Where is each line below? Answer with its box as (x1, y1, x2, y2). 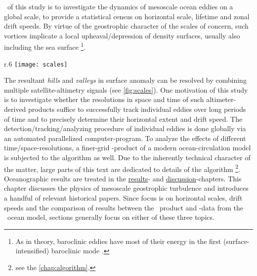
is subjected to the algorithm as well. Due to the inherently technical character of (4, 152, 251, 163)
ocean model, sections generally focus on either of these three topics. (7, 212, 214, 222)
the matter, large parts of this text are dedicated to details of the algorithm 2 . (4, 162, 240, 174)
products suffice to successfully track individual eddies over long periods (28, 104, 246, 114)
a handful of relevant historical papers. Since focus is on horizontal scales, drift (4, 193, 243, 203)
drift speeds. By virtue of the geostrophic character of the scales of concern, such (4, 21, 249, 31)
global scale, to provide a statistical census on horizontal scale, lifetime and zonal (4, 11, 250, 21)
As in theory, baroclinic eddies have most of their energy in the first (15, 236, 221, 246)
